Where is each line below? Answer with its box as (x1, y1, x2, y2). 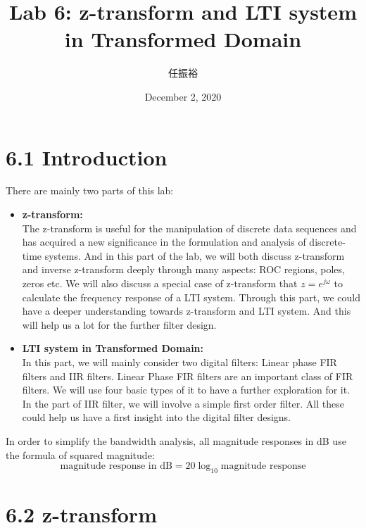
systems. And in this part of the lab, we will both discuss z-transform (44, 248, 345, 263)
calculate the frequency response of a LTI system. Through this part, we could (22, 289, 361, 304)
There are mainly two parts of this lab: (6, 183, 174, 198)
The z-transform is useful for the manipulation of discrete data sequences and (22, 220, 357, 235)
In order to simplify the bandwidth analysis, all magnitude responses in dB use (6, 433, 346, 448)
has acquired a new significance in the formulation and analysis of (22, 234, 306, 249)
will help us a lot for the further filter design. (22, 317, 217, 332)
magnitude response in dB (60, 461, 172, 472)
